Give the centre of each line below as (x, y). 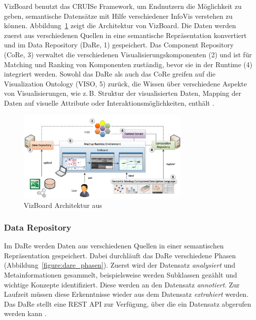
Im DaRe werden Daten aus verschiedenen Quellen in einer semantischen (114, 246)
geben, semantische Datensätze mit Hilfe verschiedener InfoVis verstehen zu (118, 16)
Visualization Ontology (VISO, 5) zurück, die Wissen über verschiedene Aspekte (126, 83)
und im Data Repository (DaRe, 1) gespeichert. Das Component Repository (119, 45)
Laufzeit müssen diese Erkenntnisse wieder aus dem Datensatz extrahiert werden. (126, 294)
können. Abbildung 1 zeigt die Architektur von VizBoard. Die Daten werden (120, 25)
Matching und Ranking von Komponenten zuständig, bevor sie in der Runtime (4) (128, 64)
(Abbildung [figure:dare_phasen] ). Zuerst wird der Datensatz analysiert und (120, 265)
